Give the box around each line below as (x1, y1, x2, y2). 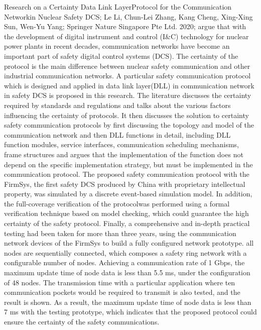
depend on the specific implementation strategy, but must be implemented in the (4, 159, 253, 169)
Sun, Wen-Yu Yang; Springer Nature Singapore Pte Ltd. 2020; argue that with (4, 21, 246, 32)
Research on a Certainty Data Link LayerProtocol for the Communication (4, 2, 232, 12)
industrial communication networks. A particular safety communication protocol (4, 70, 251, 81)
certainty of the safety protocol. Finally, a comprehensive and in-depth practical (4, 218, 250, 229)
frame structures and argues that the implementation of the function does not (4, 149, 243, 159)
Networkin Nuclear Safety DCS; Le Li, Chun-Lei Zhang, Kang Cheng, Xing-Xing (4, 11, 253, 22)
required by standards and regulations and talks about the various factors (4, 99, 231, 110)
